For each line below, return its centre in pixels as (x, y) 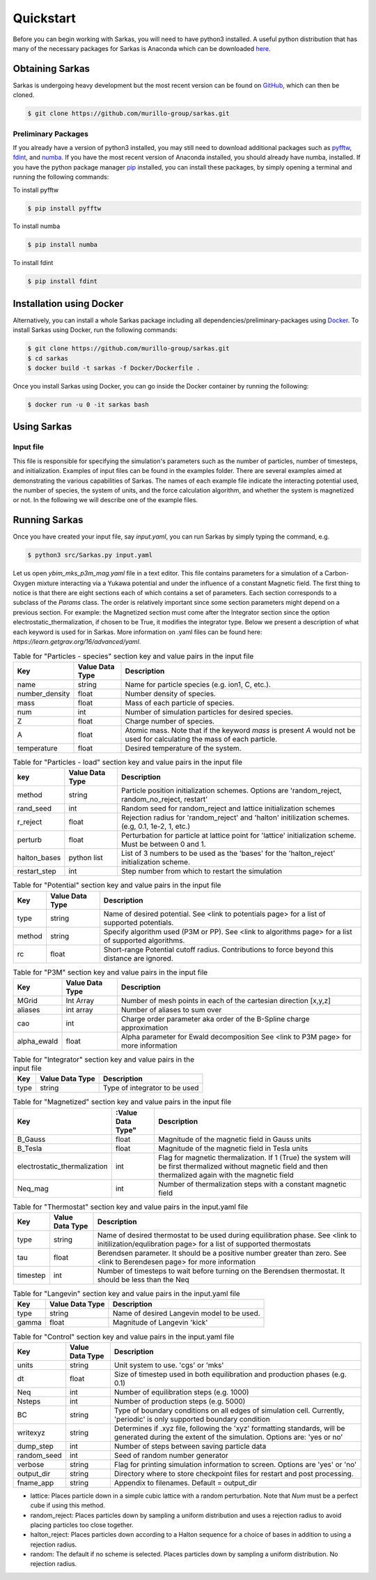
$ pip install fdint (62, 281)
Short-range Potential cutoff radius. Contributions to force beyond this (219, 949)
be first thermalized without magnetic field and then (243, 1166)
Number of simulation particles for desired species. (209, 712)
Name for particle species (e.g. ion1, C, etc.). (198, 684)
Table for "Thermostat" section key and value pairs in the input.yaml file (131, 1207)
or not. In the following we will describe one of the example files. (105, 500)
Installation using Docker (68, 303)
